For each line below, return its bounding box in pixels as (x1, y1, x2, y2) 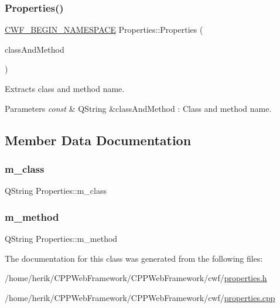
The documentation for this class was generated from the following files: (5, 252, 263, 264)
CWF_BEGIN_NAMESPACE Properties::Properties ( (5, 23, 203, 36)
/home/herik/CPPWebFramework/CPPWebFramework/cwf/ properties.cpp (5, 291, 275, 303)
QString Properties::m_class (5, 184, 107, 197)
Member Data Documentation (5, 131, 192, 149)
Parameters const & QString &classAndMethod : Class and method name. (5, 102, 272, 114)
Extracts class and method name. (5, 83, 125, 94)
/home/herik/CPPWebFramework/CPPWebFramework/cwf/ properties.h (5, 272, 267, 284)
